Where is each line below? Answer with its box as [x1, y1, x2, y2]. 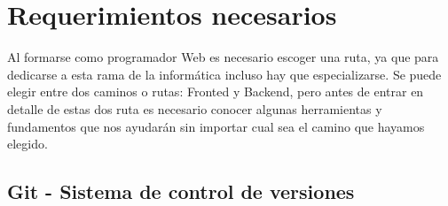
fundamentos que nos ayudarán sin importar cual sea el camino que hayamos [7, 117, 425, 135]
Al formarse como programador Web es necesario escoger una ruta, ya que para [7, 48, 439, 66]
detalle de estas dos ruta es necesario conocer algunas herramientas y [7, 99, 382, 118]
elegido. [7, 134, 48, 153]
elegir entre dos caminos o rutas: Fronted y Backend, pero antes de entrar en [7, 82, 424, 101]
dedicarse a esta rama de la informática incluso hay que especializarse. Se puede [7, 65, 442, 83]
